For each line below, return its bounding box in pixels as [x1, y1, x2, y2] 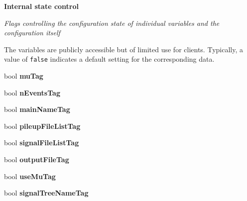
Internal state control [4, 1, 79, 11]
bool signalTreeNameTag [4, 188, 89, 198]
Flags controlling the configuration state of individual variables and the [4, 17, 220, 28]
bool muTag [4, 71, 43, 81]
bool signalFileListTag [4, 137, 79, 148]
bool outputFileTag [4, 154, 69, 164]
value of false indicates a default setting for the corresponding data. [4, 54, 215, 64]
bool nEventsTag [4, 87, 60, 98]
